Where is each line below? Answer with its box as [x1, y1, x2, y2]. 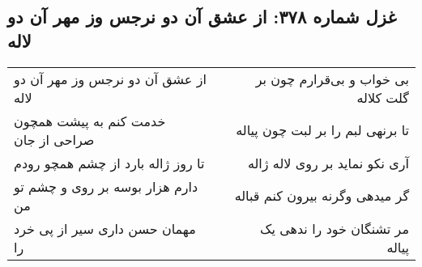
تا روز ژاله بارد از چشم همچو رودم [14, 153, 205, 172]
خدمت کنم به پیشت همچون [14, 111, 166, 130]
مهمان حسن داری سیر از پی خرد [14, 218, 196, 238]
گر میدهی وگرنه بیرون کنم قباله [234, 186, 409, 206]
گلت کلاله [356, 87, 409, 107]
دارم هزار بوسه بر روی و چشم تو [14, 176, 198, 196]
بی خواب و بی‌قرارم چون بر [255, 69, 409, 88]
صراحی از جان [14, 129, 95, 149]
